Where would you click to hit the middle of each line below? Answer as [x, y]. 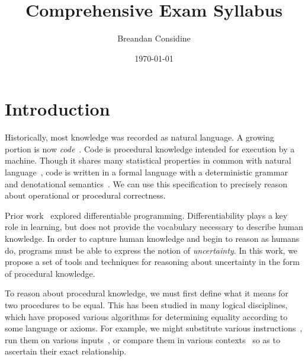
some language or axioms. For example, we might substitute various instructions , [154, 328]
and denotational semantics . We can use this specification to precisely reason [146, 183]
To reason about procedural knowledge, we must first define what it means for [147, 293]
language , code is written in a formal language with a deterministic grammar [146, 172]
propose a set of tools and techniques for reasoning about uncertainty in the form [152, 262]
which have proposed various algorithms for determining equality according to [146, 316]
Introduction [57, 109]
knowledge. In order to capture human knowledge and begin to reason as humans [152, 238]
